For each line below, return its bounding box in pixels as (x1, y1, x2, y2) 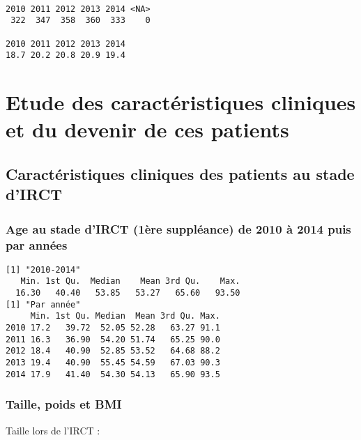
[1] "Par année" (6, 299, 81, 310)
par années (6, 236, 68, 253)
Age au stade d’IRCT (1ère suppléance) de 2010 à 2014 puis (6, 220, 351, 237)
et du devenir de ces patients (6, 115, 289, 144)
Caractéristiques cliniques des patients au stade (6, 162, 355, 184)
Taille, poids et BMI (6, 395, 122, 413)
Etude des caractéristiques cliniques (6, 88, 356, 116)
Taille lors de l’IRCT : (6, 423, 100, 437)
